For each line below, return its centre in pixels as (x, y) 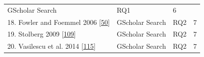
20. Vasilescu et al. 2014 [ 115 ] (51, 46)
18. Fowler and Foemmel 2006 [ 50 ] (59, 22)
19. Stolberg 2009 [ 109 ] (42, 34)
